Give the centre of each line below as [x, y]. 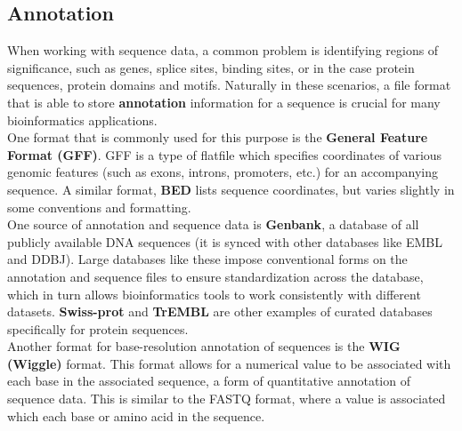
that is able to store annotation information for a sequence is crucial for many [224, 102]
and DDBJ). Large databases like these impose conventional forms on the [207, 259]
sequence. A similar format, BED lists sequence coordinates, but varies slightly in [231, 189]
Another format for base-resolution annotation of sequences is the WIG [204, 346]
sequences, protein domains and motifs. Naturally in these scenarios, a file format [229, 85]
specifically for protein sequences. [98, 328]
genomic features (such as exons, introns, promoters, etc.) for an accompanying [223, 172]
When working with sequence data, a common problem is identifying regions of [223, 50]
